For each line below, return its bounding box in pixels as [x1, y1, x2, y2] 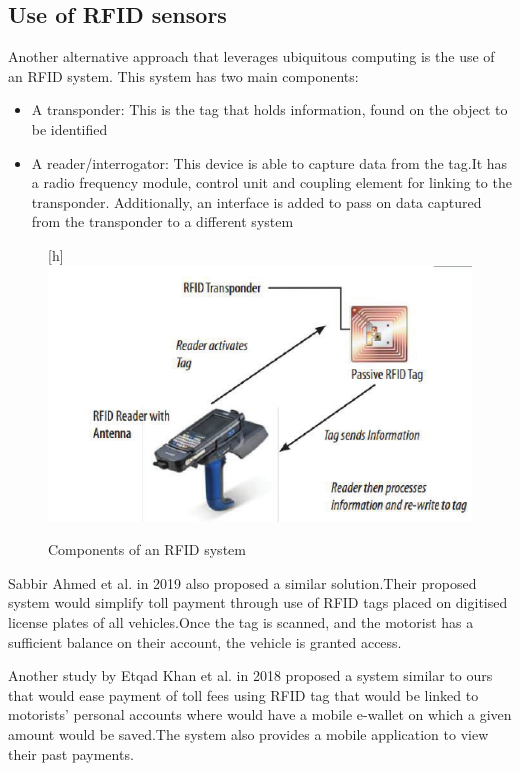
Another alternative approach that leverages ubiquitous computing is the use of [8, 46, 495, 67]
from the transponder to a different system [31, 211, 294, 232]
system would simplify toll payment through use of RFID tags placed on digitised [8, 592, 508, 613]
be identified [31, 118, 108, 139]
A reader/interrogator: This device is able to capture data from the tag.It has [31, 152, 508, 173]
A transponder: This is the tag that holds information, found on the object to [31, 99, 508, 120]
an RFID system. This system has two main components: [8, 65, 359, 86]
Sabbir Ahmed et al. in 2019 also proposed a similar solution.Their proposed [8, 572, 477, 593]
